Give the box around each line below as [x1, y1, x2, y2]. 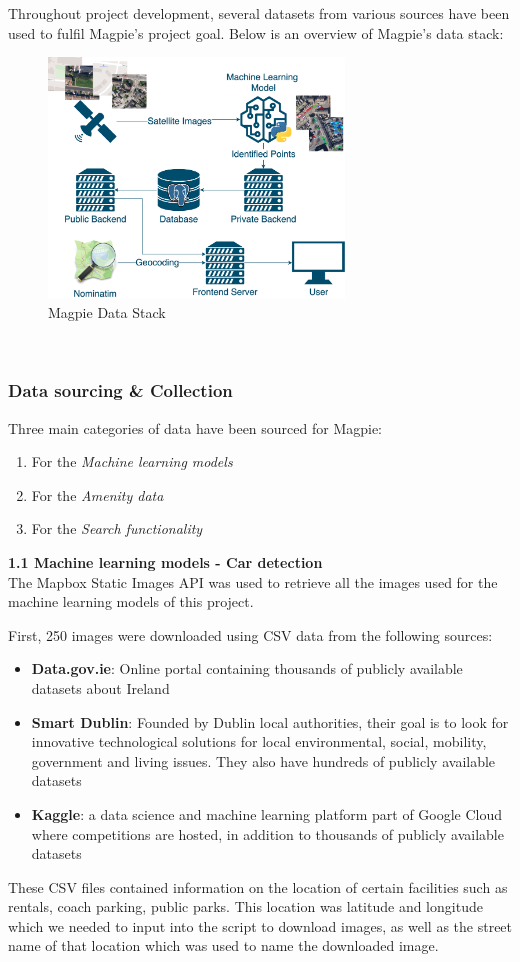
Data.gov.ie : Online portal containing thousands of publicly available [31, 658, 463, 679]
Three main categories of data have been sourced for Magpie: [8, 417, 383, 438]
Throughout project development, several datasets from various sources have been [8, 3, 510, 23]
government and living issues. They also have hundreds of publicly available [31, 750, 496, 771]
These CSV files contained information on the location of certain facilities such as [8, 876, 508, 897]
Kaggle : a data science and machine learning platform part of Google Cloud [31, 803, 503, 824]
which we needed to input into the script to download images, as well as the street [8, 915, 513, 936]
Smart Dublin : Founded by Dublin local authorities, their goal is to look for [31, 711, 509, 732]
